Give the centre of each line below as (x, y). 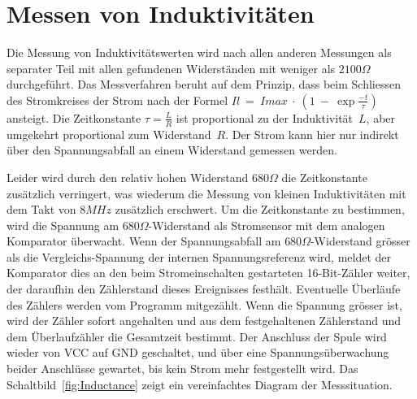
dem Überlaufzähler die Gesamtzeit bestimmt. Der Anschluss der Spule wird (197, 336)
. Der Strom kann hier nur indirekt (312, 134)
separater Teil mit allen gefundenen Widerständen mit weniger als (171, 68)
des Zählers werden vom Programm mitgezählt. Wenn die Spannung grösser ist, (204, 304)
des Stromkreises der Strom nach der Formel (117, 100)
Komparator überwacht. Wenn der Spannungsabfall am (144, 241)
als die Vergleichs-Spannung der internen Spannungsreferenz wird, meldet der (199, 256)
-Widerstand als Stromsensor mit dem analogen (267, 225)
